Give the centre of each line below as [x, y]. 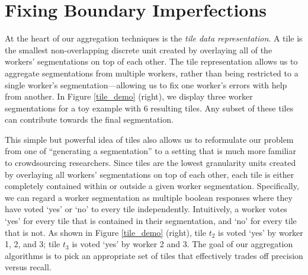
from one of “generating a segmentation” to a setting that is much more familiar [150, 151]
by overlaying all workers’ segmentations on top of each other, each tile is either [150, 174]
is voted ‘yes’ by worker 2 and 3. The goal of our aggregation [182, 244]
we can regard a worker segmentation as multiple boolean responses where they [149, 197]
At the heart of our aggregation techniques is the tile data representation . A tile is [154, 38]
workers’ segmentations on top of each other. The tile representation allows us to [151, 61]
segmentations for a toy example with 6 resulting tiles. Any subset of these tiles [149, 108]
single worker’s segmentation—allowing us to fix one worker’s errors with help [146, 84]
